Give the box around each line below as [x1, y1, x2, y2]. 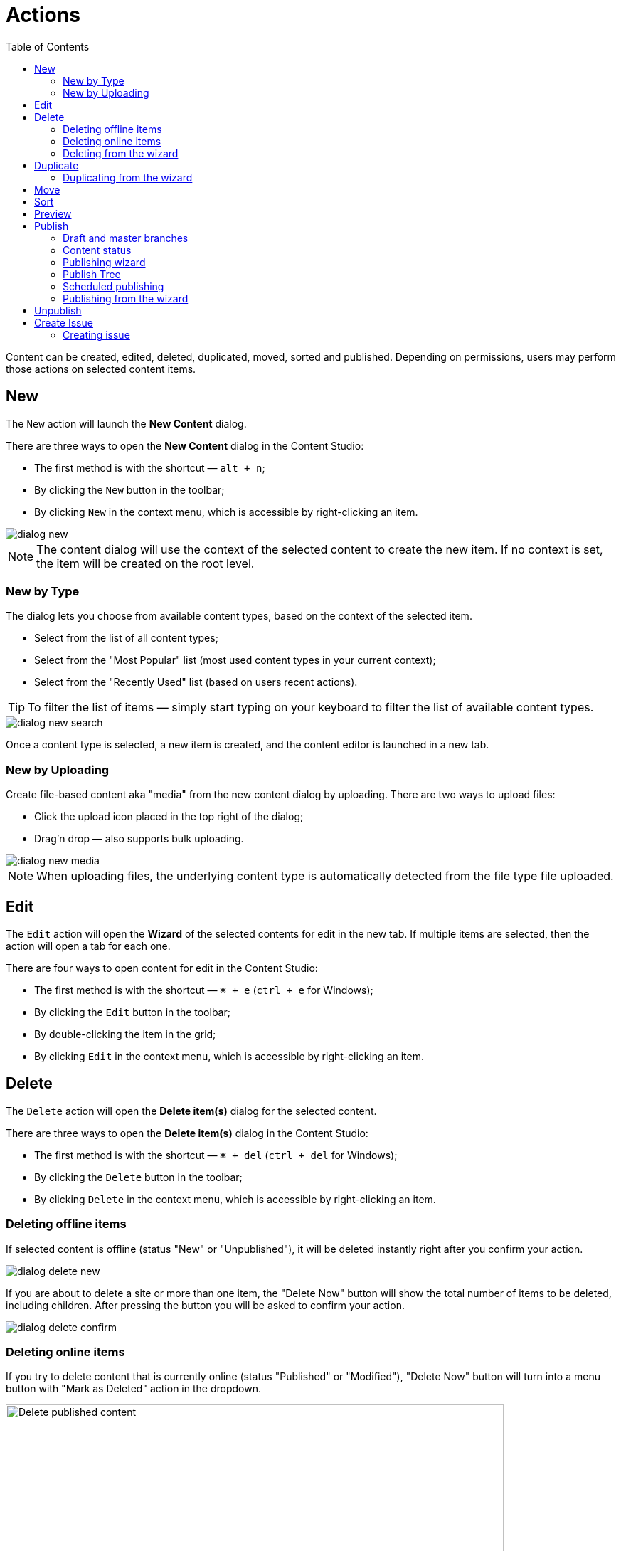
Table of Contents [6, 40, 90, 53]
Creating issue [63, 328, 130, 341]
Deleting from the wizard [63, 147, 179, 159]
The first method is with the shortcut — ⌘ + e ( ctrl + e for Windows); [34, 983, 373, 996]
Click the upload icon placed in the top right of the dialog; [34, 810, 304, 823]
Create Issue [34, 316, 93, 329]
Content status [63, 243, 132, 256]
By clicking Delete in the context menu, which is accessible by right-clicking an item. [34, 1192, 436, 1205]
